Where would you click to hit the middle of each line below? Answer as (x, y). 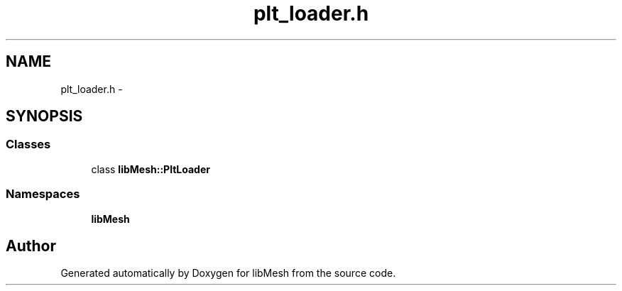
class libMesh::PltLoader (151, 169)
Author (31, 246)
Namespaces (43, 194)
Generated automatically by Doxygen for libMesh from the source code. (228, 273)
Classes (28, 144)
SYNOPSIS (44, 116)
